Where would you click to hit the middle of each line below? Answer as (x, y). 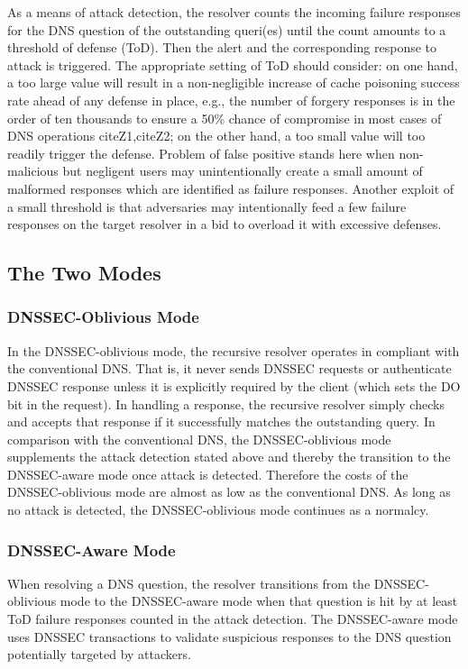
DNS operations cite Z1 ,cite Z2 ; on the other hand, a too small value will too (216, 136)
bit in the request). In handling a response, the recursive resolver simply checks (226, 403)
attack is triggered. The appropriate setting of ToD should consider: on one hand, (233, 64)
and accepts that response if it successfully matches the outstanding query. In (221, 422)
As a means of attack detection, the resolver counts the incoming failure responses (234, 12)
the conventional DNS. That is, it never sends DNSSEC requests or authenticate (229, 368)
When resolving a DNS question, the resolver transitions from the (189, 583)
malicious (33, 171)
